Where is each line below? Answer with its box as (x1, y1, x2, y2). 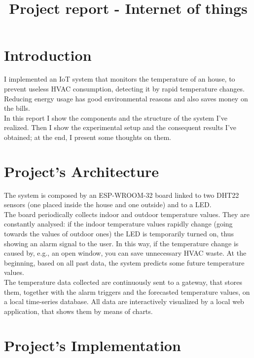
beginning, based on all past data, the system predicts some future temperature (4, 257, 245, 268)
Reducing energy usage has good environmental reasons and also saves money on (4, 93, 248, 103)
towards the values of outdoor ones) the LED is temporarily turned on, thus (4, 228, 234, 238)
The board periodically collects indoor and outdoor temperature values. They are (4, 209, 250, 219)
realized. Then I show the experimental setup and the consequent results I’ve (4, 122, 237, 133)
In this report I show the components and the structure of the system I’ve (4, 112, 227, 123)
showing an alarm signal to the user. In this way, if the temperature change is (4, 238, 239, 248)
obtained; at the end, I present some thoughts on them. (4, 132, 171, 142)
